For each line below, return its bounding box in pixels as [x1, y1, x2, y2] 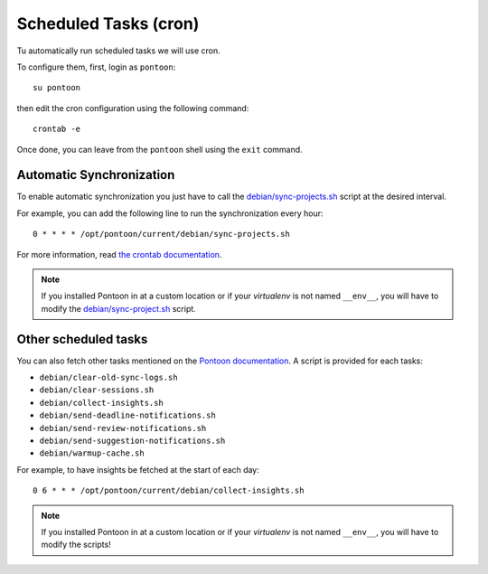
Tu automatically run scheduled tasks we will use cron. [16, 45, 221, 56]
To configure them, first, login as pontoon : [16, 61, 176, 72]
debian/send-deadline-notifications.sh [39, 410, 216, 420]
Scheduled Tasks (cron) [16, 14, 200, 33]
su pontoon [33, 82, 81, 93]
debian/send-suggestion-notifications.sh [39, 436, 226, 446]
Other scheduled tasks [16, 331, 148, 347]
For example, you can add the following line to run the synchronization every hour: [16, 208, 324, 219]
